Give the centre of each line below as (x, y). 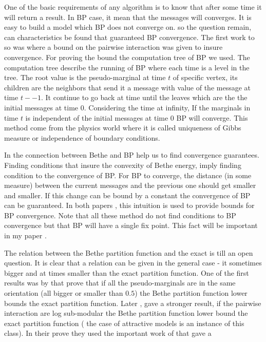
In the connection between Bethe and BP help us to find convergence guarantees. (132, 155)
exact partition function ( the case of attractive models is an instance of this (124, 323)
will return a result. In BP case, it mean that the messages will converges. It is (128, 17)
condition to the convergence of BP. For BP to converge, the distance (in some (128, 175)
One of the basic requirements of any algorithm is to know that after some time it (133, 7)
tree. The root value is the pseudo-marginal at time (85, 77)
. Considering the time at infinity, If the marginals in (167, 107)
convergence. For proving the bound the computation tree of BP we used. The (127, 57)
